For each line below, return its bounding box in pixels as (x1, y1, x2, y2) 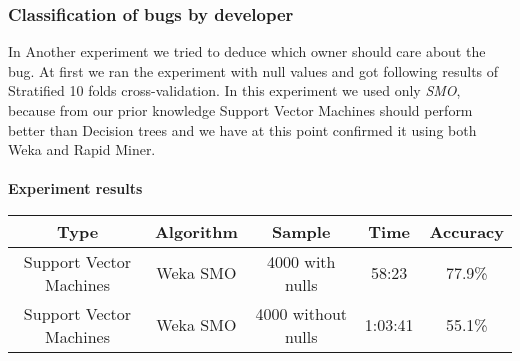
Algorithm (154, 219, 238, 243)
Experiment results (8, 178, 143, 199)
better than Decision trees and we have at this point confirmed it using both (8, 119, 477, 140)
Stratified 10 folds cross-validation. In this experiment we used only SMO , (8, 80, 461, 101)
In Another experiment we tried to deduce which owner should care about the (8, 41, 486, 62)
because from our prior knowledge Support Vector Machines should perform (8, 100, 473, 120)
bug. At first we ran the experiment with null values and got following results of (8, 60, 499, 81)
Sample (272, 219, 331, 243)
